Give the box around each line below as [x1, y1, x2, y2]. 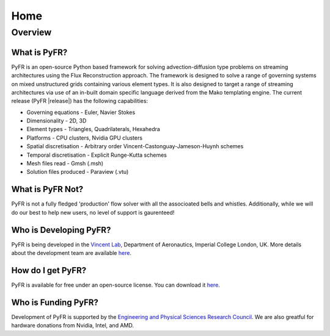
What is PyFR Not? [11, 184, 84, 195]
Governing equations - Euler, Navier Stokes [26, 109, 136, 116]
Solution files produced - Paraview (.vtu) [26, 168, 129, 176]
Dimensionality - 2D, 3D [26, 117, 87, 124]
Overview [11, 27, 52, 38]
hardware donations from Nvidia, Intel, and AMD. [11, 322, 134, 329]
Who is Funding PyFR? [11, 297, 99, 307]
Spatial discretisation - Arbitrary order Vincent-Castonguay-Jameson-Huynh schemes [26, 143, 244, 150]
